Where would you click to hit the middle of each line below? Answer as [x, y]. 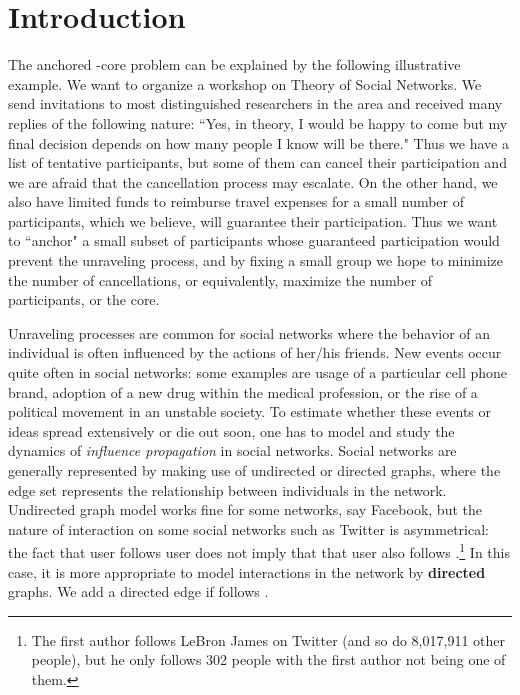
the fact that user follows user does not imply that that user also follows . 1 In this [259, 551]
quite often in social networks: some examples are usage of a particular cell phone [258, 372]
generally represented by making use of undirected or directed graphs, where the [254, 470]
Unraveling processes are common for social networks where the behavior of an [249, 332]
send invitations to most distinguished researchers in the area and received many [255, 103]
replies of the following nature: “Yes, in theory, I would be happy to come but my [258, 122]
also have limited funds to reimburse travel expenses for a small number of [236, 201]
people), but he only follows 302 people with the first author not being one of [268, 659]
